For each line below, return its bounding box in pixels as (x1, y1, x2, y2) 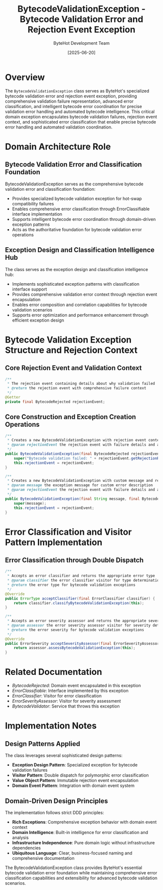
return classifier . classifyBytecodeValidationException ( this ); (14, 600, 145, 605)
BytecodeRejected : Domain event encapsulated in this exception (12, 683, 141, 689)
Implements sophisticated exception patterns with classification (12, 281, 140, 287)
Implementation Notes (5, 720, 97, 731)
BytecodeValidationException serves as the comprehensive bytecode (5, 181, 144, 187)
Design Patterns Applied (5, 740, 81, 748)
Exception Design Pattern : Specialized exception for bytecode (12, 762, 138, 768)
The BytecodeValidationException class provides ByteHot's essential (5, 865, 142, 871)
